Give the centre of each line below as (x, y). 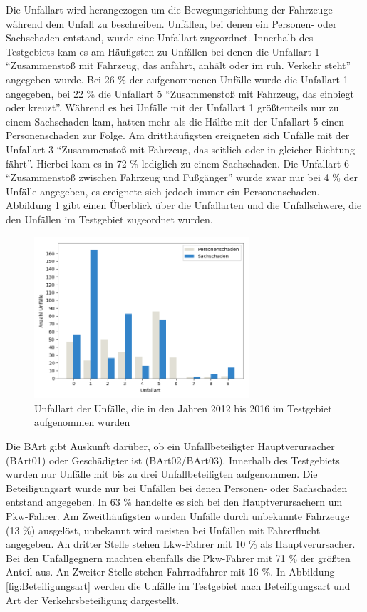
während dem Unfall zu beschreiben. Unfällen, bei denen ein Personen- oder (171, 23)
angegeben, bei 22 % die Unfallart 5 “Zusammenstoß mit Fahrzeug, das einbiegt (180, 93)
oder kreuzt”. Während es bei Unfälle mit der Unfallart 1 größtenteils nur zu (172, 107)
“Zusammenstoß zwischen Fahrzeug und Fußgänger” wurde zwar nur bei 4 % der (182, 177)
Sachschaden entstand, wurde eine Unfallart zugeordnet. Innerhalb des (160, 37)
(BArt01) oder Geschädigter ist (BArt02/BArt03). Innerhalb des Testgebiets (173, 460)
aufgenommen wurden (82, 422)
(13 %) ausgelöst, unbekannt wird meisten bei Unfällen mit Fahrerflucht (163, 530)
